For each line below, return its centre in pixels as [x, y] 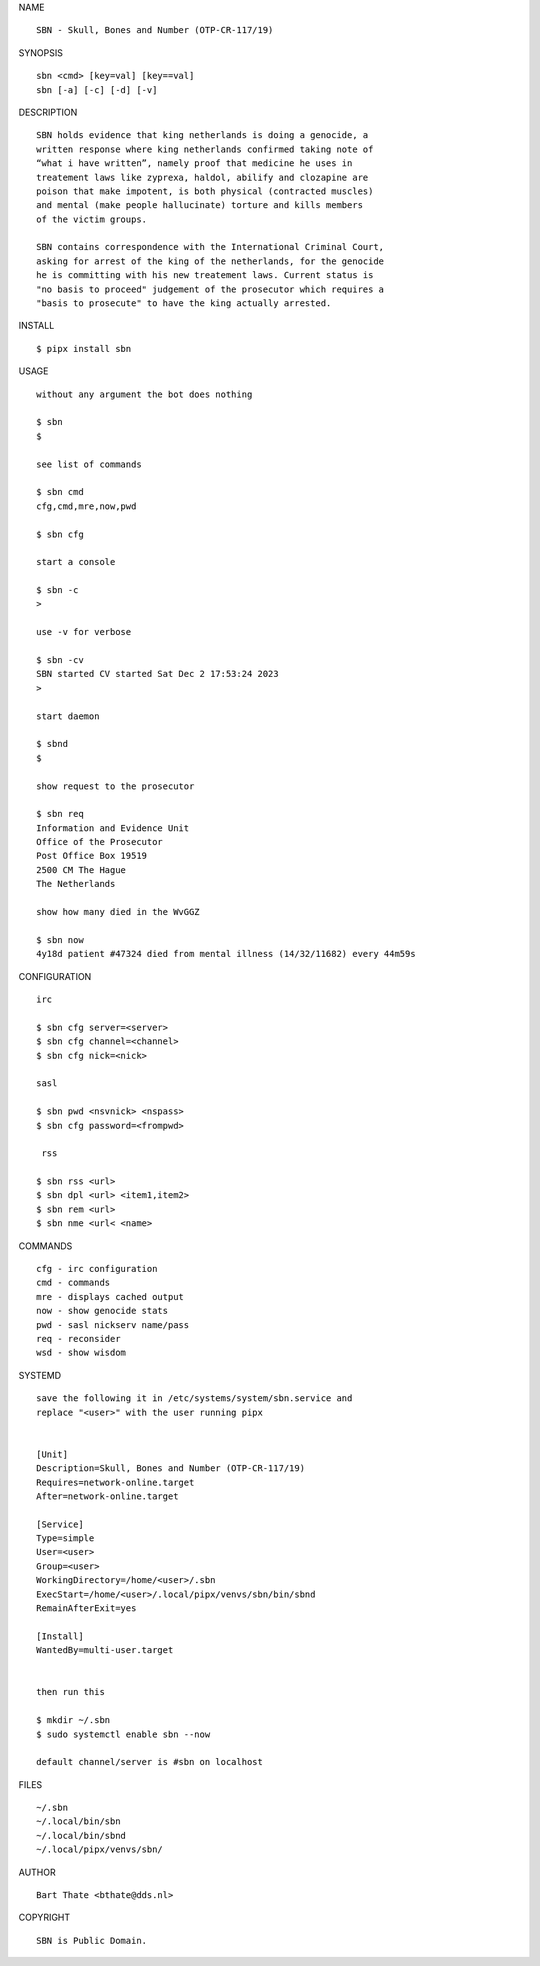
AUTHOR [37, 1872]
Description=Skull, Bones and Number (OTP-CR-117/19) [170, 1468]
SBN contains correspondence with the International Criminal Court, [210, 247]
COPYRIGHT [44, 1917]
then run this [70, 1692]
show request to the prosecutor [115, 786]
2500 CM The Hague [81, 869]
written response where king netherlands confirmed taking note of [205, 149]
